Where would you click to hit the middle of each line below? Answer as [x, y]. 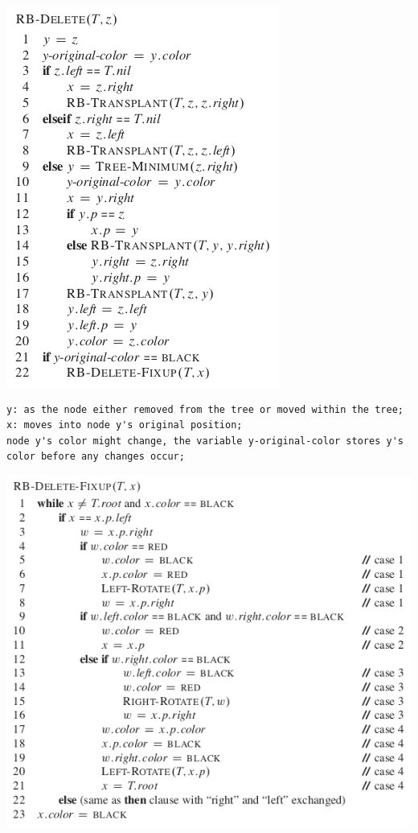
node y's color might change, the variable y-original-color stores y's [205, 441]
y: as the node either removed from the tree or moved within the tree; [205, 409]
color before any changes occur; [96, 457]
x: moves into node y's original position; [125, 425]
